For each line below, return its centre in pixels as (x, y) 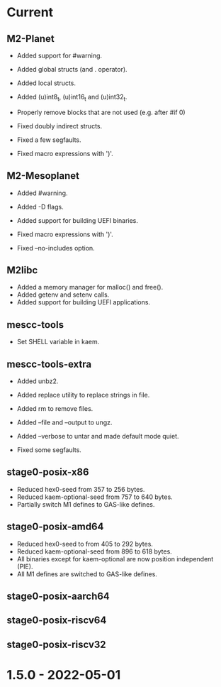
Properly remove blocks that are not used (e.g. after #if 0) (101, 112)
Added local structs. (46, 83)
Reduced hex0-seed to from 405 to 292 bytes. (85, 544)
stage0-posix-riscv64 (57, 621)
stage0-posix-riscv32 (57, 644)
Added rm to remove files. (55, 409)
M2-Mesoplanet (43, 176)
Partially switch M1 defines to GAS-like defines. (86, 504)
